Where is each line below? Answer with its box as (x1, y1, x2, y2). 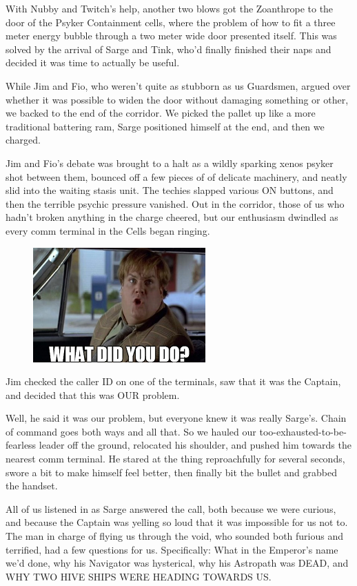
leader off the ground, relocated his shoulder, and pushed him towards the (39, 438, 351, 452)
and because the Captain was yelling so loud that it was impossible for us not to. (6, 515, 348, 529)
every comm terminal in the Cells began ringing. (6, 223, 210, 237)
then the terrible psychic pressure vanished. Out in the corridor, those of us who (6, 196, 345, 211)
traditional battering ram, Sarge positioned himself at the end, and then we (6, 119, 325, 133)
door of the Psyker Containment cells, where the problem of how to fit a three (6, 14, 336, 29)
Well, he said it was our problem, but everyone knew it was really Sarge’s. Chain (6, 411, 347, 425)
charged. (6, 133, 41, 147)
